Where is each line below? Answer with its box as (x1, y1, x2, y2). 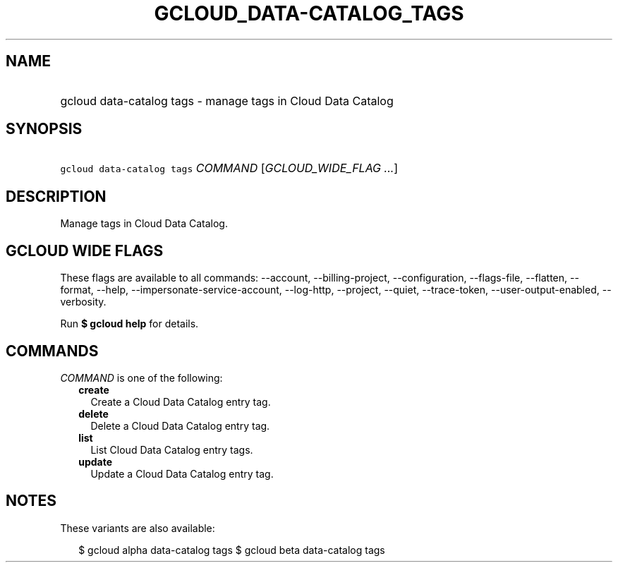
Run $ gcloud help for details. (60, 318, 199, 330)
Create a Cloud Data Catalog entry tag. (90, 395, 271, 408)
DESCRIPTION (6, 187, 107, 205)
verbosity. (60, 296, 107, 308)
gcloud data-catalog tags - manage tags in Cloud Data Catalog (60, 93, 394, 108)
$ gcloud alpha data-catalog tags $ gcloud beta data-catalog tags (78, 543, 385, 556)
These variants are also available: (60, 521, 215, 534)
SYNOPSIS (6, 120, 83, 138)
